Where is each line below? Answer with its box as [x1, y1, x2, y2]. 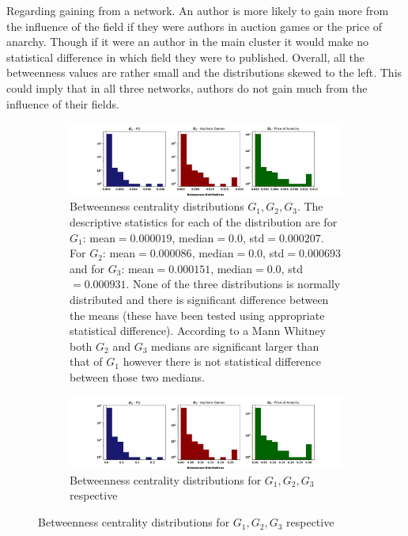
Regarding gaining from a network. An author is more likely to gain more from [6, 2, 389, 18]
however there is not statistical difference [123, 353, 322, 370]
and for [70, 260, 105, 276]
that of [70, 353, 103, 370]
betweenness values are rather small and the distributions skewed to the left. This [6, 64, 402, 81]
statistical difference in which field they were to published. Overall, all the [6, 48, 365, 65]
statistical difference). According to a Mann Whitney [70, 322, 326, 339]
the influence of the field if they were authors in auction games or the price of [6, 17, 383, 34]
